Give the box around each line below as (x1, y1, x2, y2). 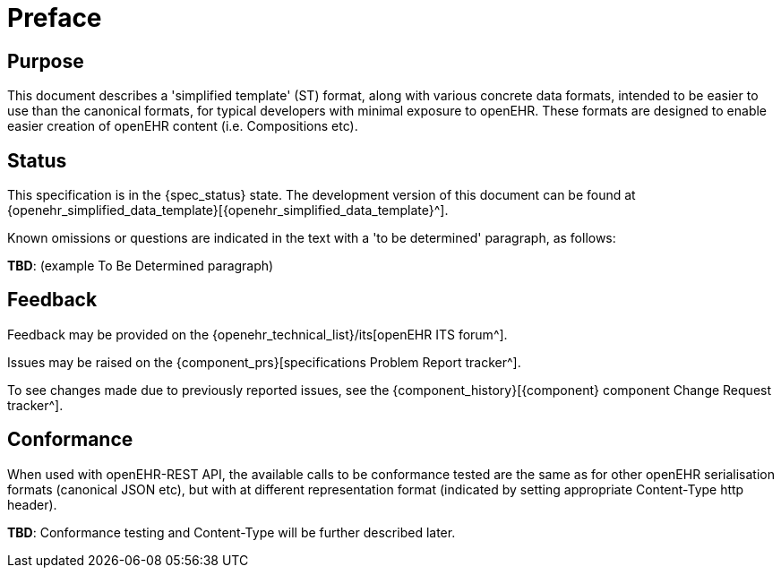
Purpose (7, 49, 84, 73)
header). (7, 496, 57, 512)
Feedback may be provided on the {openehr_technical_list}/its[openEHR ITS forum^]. (7, 326, 508, 342)
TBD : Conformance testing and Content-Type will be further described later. (7, 524, 456, 540)
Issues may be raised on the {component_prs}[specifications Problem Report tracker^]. (7, 354, 521, 370)
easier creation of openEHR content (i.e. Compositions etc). (7, 118, 358, 134)
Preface (7, 3, 102, 33)
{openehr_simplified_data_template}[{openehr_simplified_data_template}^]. (7, 202, 449, 219)
